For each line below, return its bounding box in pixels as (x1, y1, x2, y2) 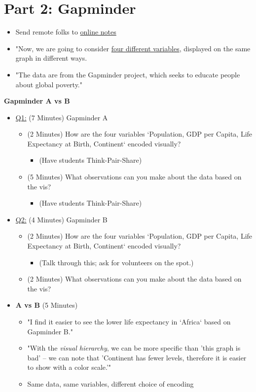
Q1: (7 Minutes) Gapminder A (15, 112, 108, 122)
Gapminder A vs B (4, 96, 70, 106)
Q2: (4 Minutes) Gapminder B (15, 214, 108, 224)
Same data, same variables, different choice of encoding (27, 378, 194, 389)
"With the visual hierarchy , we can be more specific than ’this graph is (27, 343, 241, 353)
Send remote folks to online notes (15, 27, 116, 37)
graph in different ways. (15, 53, 87, 63)
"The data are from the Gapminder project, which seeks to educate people (15, 69, 240, 79)
